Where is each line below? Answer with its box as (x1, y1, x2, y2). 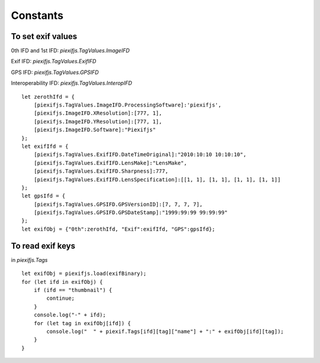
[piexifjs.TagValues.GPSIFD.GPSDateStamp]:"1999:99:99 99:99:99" (33, 209, 228, 216)
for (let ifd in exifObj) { (21, 278, 103, 285)
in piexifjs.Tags (11, 256, 48, 263)
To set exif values (11, 31, 78, 41)
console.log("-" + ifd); (33, 312, 106, 319)
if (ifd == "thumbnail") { (33, 287, 113, 293)
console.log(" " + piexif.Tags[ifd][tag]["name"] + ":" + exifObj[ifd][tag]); (46, 328, 284, 335)
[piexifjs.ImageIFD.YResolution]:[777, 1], (33, 118, 162, 125)
